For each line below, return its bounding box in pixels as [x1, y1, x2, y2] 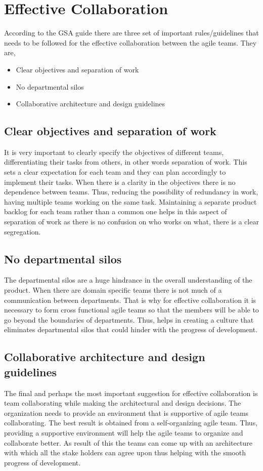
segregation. [4, 226, 41, 237]
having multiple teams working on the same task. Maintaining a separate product [4, 196, 257, 207]
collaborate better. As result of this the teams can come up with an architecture [4, 437, 252, 448]
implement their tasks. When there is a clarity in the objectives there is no [4, 176, 236, 187]
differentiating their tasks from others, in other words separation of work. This [4, 156, 247, 167]
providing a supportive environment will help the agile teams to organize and [4, 427, 243, 438]
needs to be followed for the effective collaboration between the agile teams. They [4, 37, 257, 48]
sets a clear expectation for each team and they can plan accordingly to [4, 167, 226, 177]
